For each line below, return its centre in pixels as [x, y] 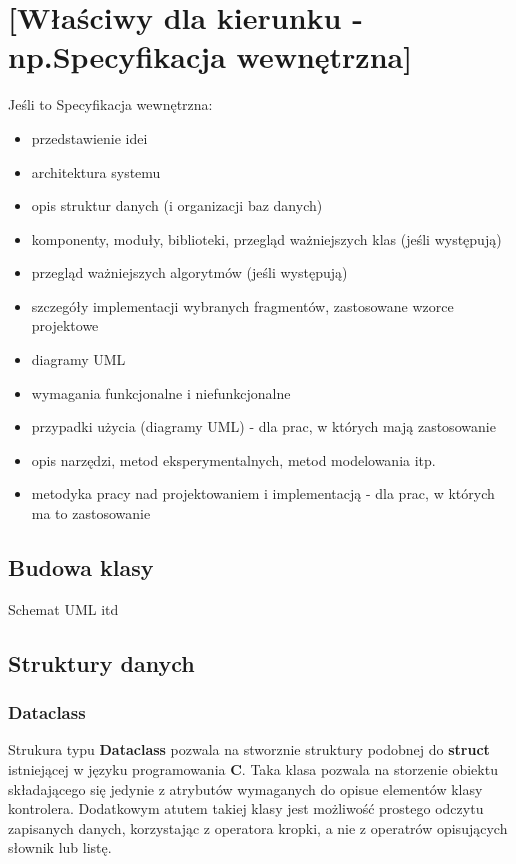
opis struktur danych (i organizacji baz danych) [177, 205]
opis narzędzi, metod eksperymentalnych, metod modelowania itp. [233, 459]
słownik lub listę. [60, 847]
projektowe [65, 325]
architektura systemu [96, 171]
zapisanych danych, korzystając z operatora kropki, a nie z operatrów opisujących [258, 827]
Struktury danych [101, 662]
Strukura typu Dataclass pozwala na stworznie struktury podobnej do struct [249, 749]
